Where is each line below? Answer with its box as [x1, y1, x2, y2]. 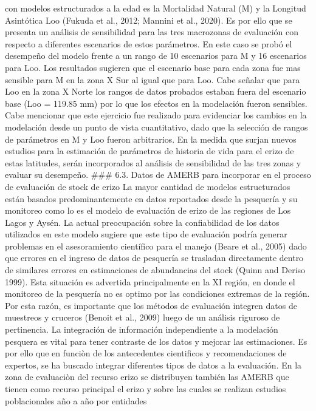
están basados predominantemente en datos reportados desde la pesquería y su [5, 192, 298, 205]
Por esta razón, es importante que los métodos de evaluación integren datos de [5, 299, 297, 311]
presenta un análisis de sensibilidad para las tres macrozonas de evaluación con [5, 25, 298, 38]
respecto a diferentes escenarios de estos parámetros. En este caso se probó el [5, 37, 292, 50]
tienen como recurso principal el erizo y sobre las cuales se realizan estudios [5, 382, 286, 395]
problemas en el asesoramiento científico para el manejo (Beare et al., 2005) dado [5, 239, 307, 252]
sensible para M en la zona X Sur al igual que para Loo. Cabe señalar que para [5, 73, 300, 86]
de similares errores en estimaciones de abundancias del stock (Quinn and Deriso [5, 263, 306, 276]
